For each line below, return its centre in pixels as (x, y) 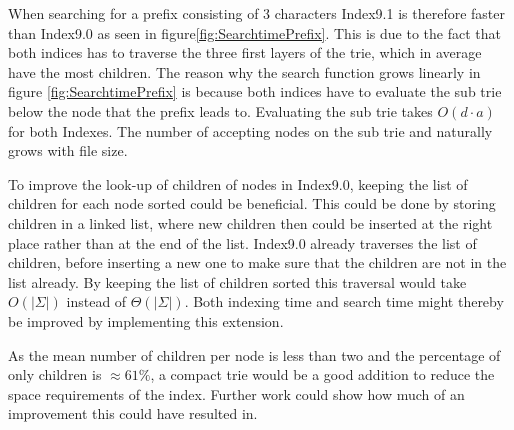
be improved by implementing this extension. (146, 320)
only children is (55, 374)
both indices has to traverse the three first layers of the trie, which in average (245, 52)
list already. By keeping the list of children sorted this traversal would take (237, 281)
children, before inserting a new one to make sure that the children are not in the (257, 262)
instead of (96, 301)
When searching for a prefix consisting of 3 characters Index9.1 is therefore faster (256, 13)
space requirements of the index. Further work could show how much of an (236, 393)
